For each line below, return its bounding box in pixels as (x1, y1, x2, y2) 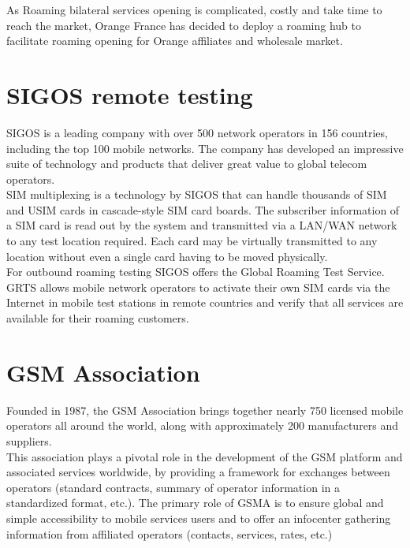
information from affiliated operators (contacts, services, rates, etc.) (6, 525, 333, 542)
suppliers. (6, 432, 52, 449)
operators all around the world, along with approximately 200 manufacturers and (6, 417, 399, 434)
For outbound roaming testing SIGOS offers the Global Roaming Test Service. (6, 263, 385, 280)
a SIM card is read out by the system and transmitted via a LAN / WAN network (6, 217, 397, 233)
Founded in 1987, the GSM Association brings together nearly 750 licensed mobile (6, 401, 404, 418)
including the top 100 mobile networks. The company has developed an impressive (6, 140, 404, 156)
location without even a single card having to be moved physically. (6, 248, 328, 264)
